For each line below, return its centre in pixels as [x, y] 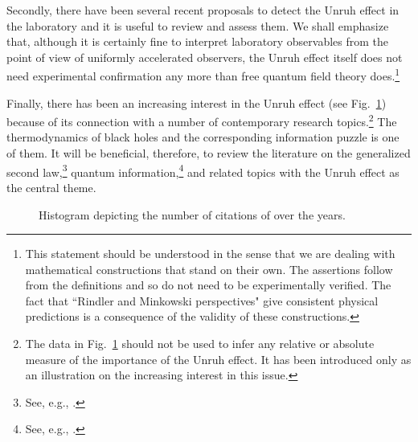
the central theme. [51, 187]
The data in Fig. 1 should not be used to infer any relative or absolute [200, 344]
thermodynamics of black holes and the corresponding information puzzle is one [203, 137]
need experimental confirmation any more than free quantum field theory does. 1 [203, 75]
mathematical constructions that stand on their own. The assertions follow [209, 269]
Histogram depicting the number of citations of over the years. [192, 214]
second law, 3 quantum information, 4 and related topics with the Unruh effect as [203, 170]
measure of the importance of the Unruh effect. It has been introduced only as [218, 359]
